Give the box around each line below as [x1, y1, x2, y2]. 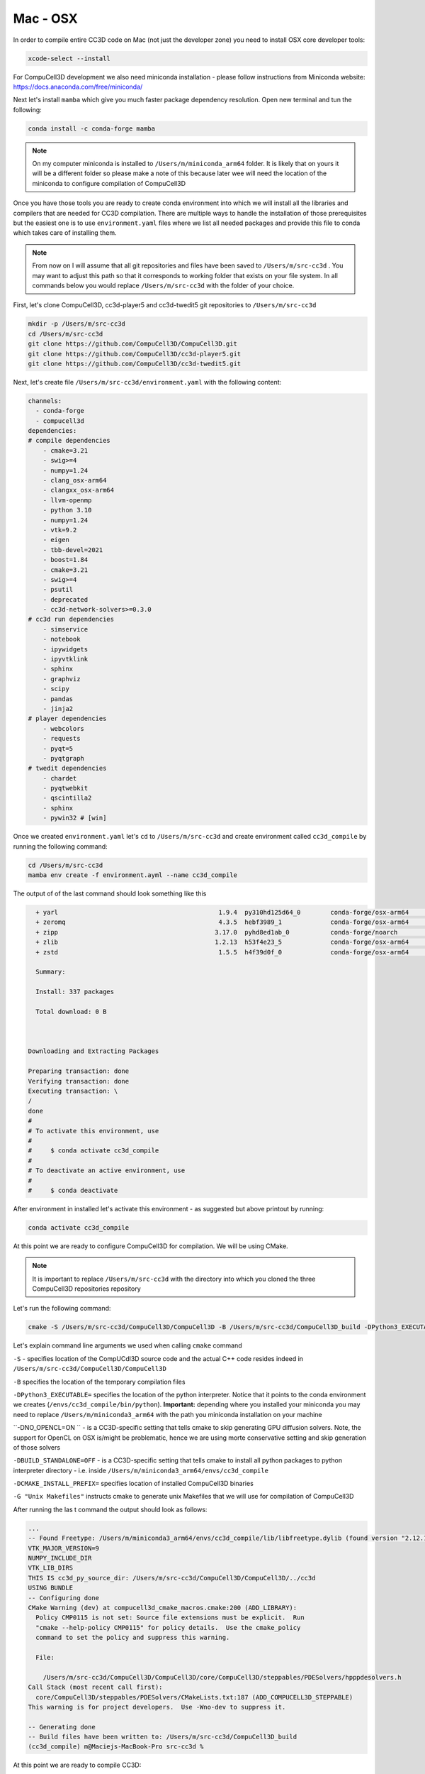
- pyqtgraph [42, 754, 85, 762]
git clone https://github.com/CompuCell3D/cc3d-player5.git [28, 350, 242, 358]
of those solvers [13, 1443, 60, 1451]
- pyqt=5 [42, 744, 74, 752]
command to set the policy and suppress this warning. [35, 1633, 230, 1642]
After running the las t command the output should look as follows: [13, 1505, 208, 1514]
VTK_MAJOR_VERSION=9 [28, 1544, 99, 1552]
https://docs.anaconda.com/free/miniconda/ [13, 82, 143, 91]
